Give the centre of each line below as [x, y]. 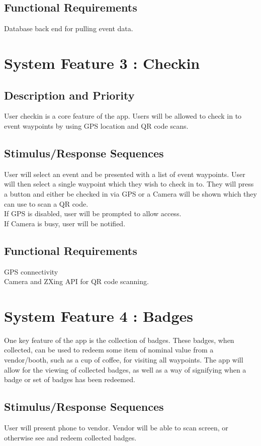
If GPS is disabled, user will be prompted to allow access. [93, 213]
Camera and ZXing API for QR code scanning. [76, 281]
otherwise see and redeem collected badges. [70, 437]
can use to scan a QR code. [46, 203]
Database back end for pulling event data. [69, 28]
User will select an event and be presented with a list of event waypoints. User [125, 174]
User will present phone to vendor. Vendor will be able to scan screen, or [116, 428]
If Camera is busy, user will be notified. [65, 223]
